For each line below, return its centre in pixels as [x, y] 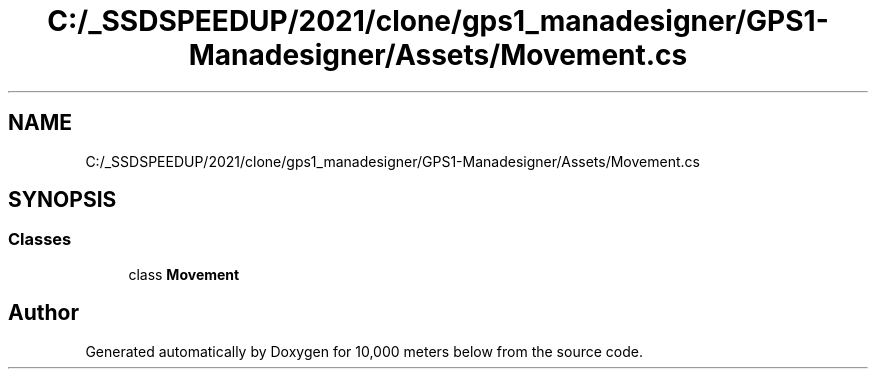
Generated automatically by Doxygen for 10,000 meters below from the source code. [364, 351]
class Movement [184, 274]
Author [43, 313]
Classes [40, 239]
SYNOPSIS [62, 200]
